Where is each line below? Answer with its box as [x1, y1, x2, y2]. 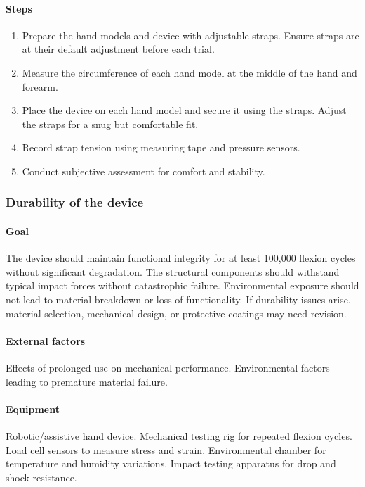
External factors [6, 333, 86, 348]
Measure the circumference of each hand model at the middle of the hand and [22, 65, 357, 80]
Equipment [6, 401, 60, 416]
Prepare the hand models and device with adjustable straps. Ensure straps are [22, 27, 359, 42]
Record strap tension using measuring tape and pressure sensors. [22, 140, 300, 155]
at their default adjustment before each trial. [22, 42, 215, 56]
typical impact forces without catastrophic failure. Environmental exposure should [6, 278, 359, 293]
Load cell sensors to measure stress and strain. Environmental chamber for [6, 442, 326, 457]
